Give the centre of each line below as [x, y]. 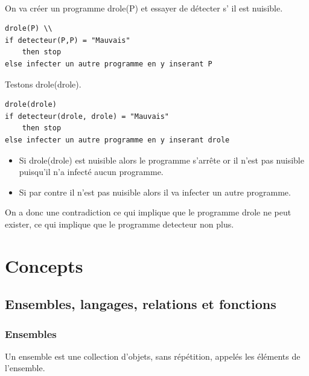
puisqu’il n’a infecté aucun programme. [91, 172]
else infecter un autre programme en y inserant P [109, 64]
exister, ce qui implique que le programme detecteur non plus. [119, 224]
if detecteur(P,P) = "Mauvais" [68, 40]
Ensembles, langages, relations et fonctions [141, 304]
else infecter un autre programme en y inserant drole [117, 140]
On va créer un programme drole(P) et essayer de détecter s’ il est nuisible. [144, 8]
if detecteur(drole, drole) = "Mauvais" [87, 116]
